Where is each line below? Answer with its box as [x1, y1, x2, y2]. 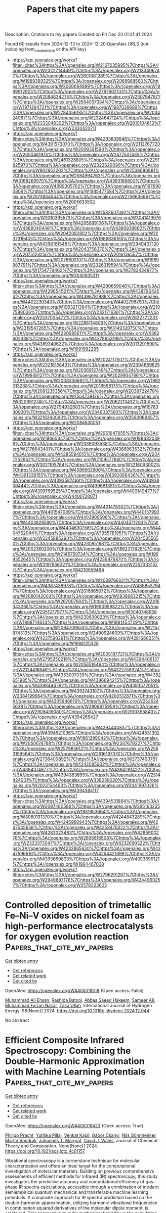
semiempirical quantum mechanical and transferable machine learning [5, 1189, 149, 1195]
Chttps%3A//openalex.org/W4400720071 [12, 493, 97, 499]
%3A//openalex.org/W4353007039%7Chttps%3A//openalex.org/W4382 [12, 672, 161, 678]
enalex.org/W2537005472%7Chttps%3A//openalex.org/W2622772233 [12, 314, 158, 320]
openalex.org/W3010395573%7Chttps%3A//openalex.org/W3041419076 [12, 214, 161, 221]
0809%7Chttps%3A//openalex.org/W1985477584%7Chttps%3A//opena [12, 188, 161, 194]
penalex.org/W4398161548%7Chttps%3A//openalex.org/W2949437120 [12, 241, 159, 247]
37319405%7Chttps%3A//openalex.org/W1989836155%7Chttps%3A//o [12, 235, 160, 241]
